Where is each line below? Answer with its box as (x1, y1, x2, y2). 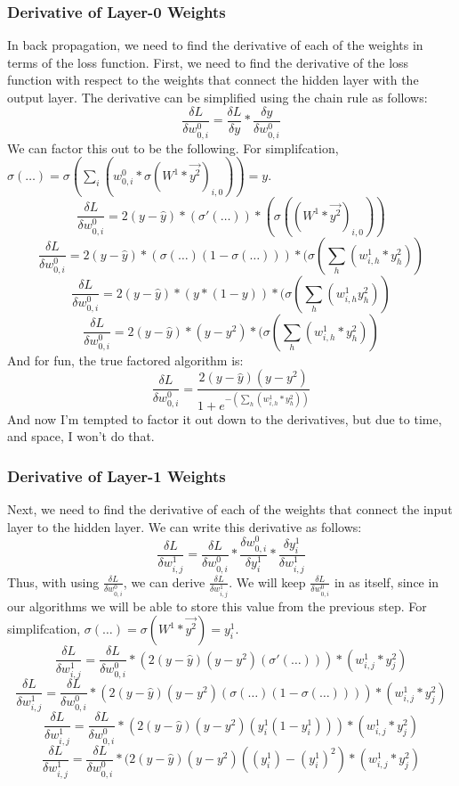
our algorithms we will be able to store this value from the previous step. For (7, 596, 427, 615)
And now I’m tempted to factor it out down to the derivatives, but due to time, (7, 409, 442, 428)
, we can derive (123, 572, 205, 591)
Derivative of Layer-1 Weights (7, 464, 226, 487)
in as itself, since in (334, 572, 439, 591)
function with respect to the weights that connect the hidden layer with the (7, 70, 419, 89)
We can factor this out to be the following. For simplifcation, (7, 138, 339, 157)
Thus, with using (7, 572, 100, 591)
